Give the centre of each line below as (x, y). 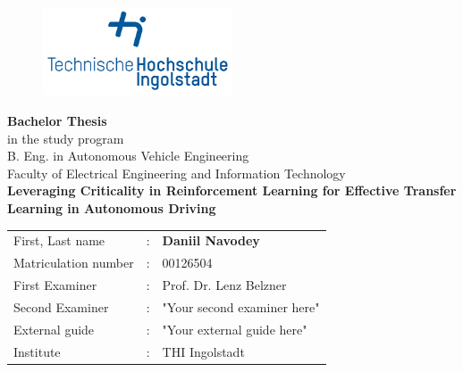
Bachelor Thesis (57, 121)
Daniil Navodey (211, 240)
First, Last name (59, 240)
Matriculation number (74, 263)
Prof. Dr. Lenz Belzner (224, 285)
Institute (37, 351)
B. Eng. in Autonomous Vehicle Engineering (128, 156)
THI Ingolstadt (203, 351)
